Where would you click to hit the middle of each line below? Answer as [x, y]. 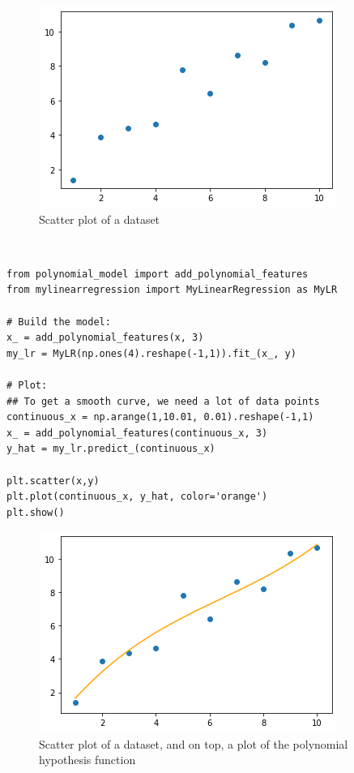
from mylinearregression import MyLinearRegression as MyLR [172, 290]
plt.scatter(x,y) [53, 481]
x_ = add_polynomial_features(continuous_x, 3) [137, 433]
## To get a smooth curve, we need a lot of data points [163, 401]
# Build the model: [59, 322]
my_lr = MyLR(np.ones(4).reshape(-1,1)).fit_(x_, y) [151, 353]
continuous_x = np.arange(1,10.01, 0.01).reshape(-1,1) [160, 417]
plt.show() [36, 512]
